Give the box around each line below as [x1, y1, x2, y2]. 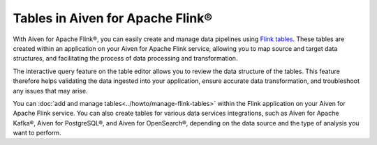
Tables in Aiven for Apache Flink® [13, 10, 213, 26]
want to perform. [13, 129, 62, 137]
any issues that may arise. [13, 86, 88, 95]
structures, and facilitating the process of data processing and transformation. [13, 54, 238, 63]
